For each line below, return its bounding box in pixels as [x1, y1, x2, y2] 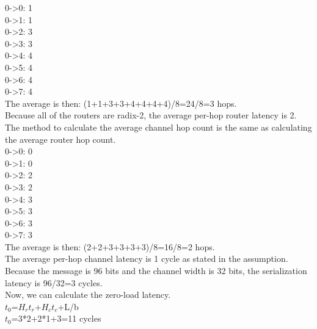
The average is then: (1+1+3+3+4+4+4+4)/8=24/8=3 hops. [5, 96, 237, 109]
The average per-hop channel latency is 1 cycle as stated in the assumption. [5, 252, 288, 265]
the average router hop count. [5, 132, 116, 145]
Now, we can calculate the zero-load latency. [5, 288, 171, 301]
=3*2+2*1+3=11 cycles [11, 312, 101, 325]
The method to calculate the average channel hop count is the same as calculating [5, 120, 312, 133]
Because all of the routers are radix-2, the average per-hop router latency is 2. [5, 109, 297, 121]
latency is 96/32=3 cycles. [5, 276, 103, 289]
